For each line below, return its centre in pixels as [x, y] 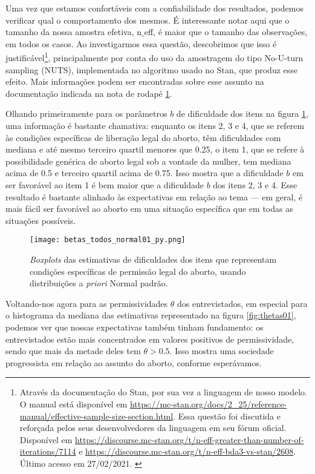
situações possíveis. [41, 220]
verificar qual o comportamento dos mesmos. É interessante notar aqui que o [148, 20]
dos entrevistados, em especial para [242, 303]
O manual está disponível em [73, 403]
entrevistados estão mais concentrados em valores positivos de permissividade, [150, 339]
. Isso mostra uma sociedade [222, 351]
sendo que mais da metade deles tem [73, 351]
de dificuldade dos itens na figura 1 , [242, 114]
